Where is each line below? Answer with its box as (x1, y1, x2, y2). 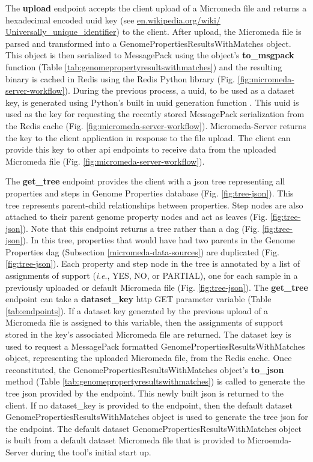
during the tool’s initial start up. (31, 445, 151, 458)
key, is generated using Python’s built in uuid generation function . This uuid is (5, 96, 299, 108)
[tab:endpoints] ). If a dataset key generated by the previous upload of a (5, 304, 269, 317)
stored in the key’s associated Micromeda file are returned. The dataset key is (5, 328, 291, 341)
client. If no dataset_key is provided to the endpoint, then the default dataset (5, 398, 293, 411)
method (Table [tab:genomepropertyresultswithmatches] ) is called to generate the (5, 375, 305, 388)
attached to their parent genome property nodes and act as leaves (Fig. (5, 210, 268, 223)
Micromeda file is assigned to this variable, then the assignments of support (5, 316, 284, 329)
